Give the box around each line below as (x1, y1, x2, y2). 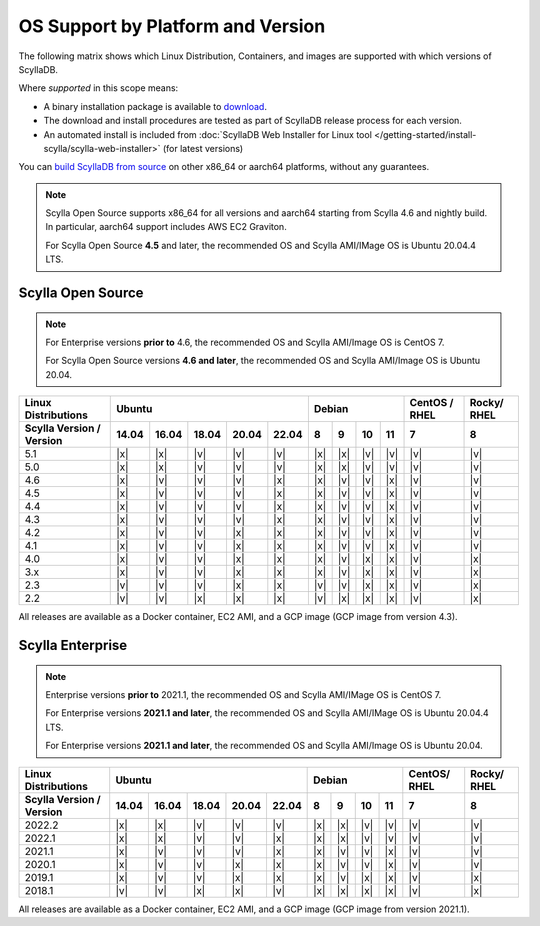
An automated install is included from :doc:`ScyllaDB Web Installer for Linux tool (43, 128, 372, 140)
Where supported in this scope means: (18, 82, 179, 94)
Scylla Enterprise (18, 637, 128, 654)
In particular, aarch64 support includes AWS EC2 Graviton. (45, 221, 287, 233)
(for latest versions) (162, 142, 244, 154)
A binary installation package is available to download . (43, 100, 267, 112)
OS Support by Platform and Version (18, 15, 326, 37)
